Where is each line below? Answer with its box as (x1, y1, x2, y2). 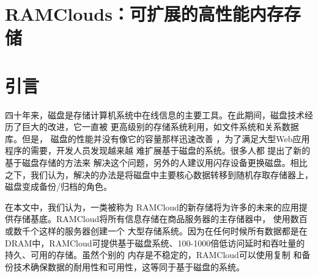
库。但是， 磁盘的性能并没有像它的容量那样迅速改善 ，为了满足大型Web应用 (5, 132, 310, 145)
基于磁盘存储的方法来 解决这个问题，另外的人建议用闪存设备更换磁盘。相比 (5, 156, 308, 169)
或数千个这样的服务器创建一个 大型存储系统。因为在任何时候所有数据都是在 (5, 225, 308, 237)
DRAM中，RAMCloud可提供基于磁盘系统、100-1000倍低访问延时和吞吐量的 (5, 236, 305, 249)
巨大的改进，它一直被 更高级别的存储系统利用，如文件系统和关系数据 (21, 120, 299, 133)
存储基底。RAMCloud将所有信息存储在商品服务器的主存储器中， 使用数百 (13, 212, 308, 225)
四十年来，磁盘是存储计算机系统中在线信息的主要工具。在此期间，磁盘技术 (5, 108, 305, 121)
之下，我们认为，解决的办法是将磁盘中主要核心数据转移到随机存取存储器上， (5, 168, 313, 181)
